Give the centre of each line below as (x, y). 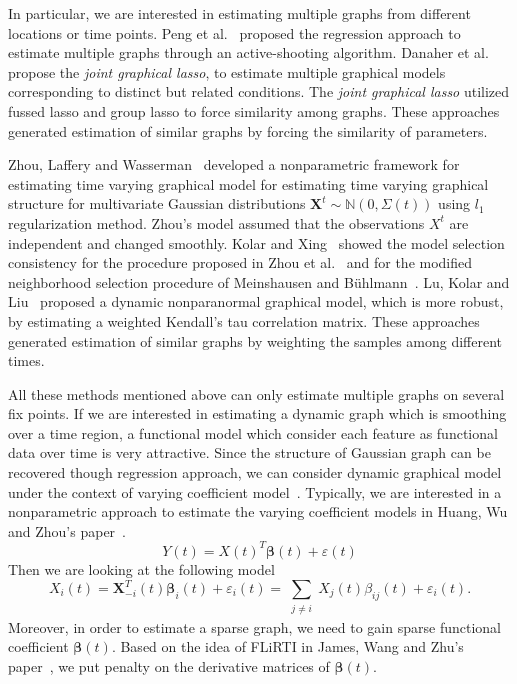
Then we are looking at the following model (141, 568)
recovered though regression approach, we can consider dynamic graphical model (255, 472)
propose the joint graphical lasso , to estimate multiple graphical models (227, 71)
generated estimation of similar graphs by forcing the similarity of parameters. (248, 130)
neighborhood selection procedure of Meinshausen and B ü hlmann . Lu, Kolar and (259, 281)
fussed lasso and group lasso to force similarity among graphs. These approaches (254, 110)
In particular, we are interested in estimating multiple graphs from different (239, 13)
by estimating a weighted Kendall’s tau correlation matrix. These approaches (244, 320)
